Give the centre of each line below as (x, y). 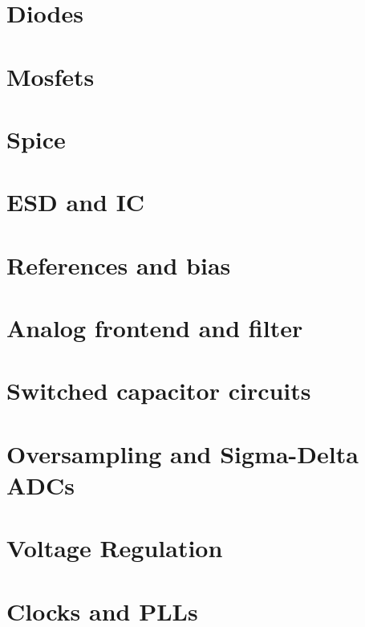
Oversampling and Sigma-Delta (182, 453)
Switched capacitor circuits (159, 391)
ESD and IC (76, 202)
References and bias (119, 265)
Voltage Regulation (115, 548)
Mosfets (51, 76)
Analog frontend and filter (155, 328)
